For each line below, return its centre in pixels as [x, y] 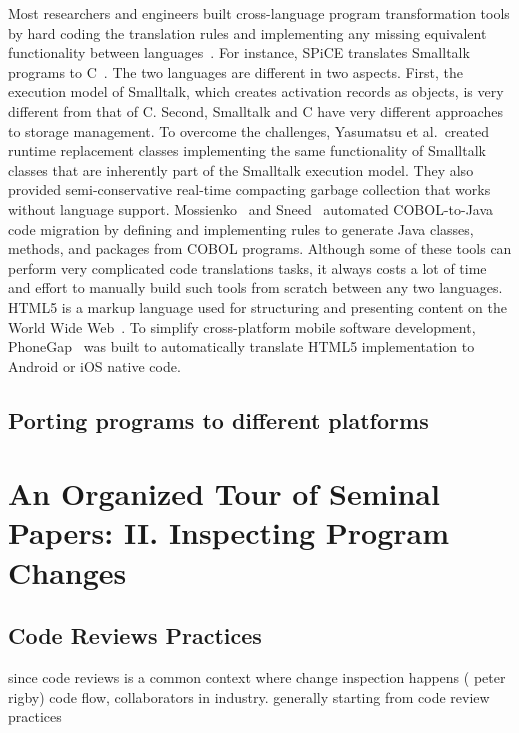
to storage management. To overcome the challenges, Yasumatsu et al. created [249, 130]
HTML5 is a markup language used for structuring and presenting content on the [257, 306]
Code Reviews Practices [135, 635]
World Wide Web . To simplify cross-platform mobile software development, [242, 326]
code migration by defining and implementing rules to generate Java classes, [241, 228]
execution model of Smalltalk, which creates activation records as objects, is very [256, 91]
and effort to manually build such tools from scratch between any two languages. [255, 287]
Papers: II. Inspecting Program [228, 532]
